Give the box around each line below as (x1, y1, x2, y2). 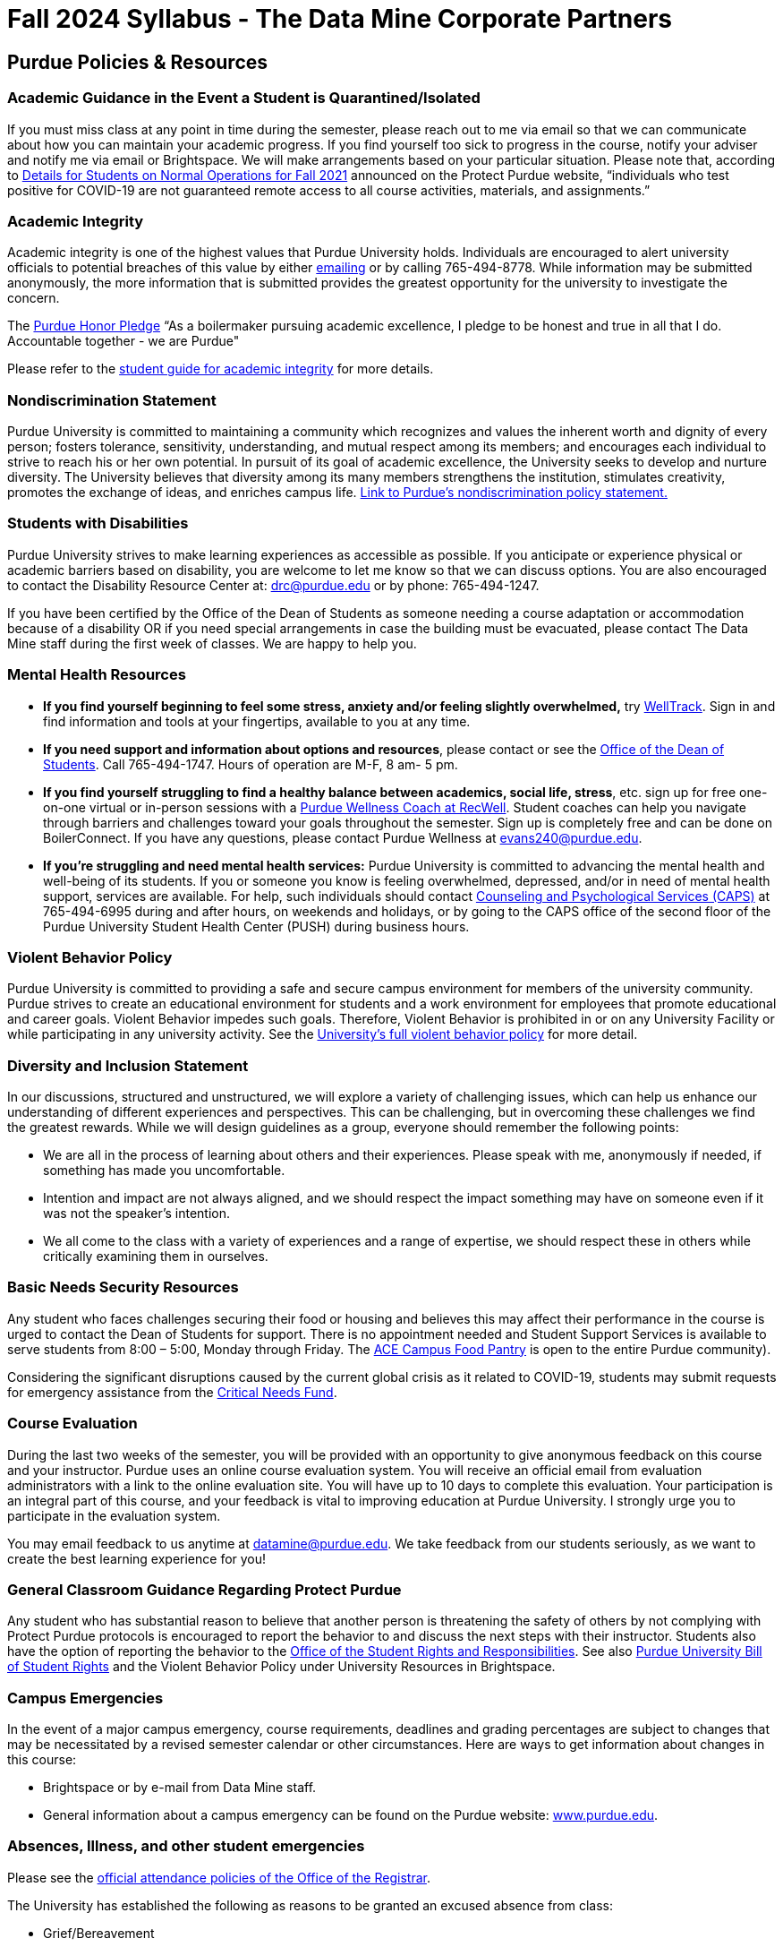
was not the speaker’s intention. (43, 1205, 231, 1222)
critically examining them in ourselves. (43, 1248, 268, 1265)
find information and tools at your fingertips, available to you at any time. (43, 713, 471, 729)
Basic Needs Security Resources (7, 1278, 239, 1297)
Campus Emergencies (7, 1688, 164, 1707)
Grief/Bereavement (43, 1925, 155, 1941)
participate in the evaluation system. (7, 1507, 221, 1523)
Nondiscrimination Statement (7, 390, 217, 409)
